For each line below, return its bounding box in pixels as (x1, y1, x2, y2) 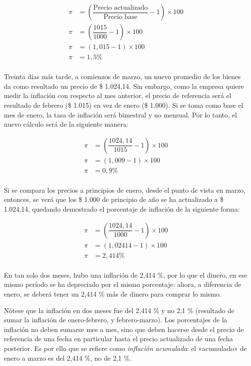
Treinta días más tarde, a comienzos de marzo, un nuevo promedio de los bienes (4, 71, 241, 82)
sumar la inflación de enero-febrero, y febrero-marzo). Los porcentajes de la (4, 315, 227, 325)
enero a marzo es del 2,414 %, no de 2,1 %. (4, 352, 131, 363)
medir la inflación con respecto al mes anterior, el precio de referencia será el (4, 90, 232, 100)
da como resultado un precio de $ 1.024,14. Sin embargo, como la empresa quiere (4, 81, 244, 91)
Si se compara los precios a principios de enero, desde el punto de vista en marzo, (4, 184, 246, 195)
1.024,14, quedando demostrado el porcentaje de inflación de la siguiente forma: (4, 204, 240, 214)
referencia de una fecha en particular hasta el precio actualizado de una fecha (4, 333, 233, 344)
